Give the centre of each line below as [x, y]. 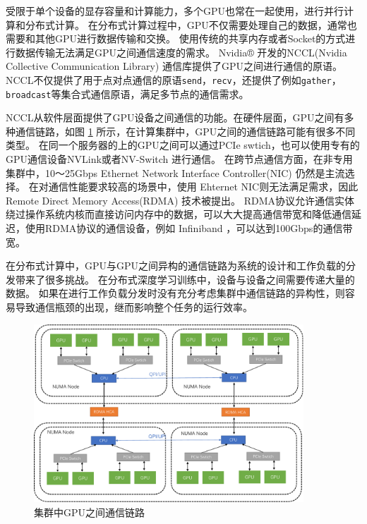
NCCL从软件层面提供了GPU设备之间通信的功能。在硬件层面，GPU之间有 [175, 117]
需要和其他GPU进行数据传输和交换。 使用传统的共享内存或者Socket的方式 [176, 38]
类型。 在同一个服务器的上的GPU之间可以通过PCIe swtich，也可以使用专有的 [183, 145]
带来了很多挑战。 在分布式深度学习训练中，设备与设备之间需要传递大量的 [185, 279]
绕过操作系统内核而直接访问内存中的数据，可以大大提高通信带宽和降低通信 [179, 214]
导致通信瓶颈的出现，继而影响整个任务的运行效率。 [134, 307]
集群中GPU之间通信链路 [90, 512]
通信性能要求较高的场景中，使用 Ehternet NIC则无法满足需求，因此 [203, 187]
